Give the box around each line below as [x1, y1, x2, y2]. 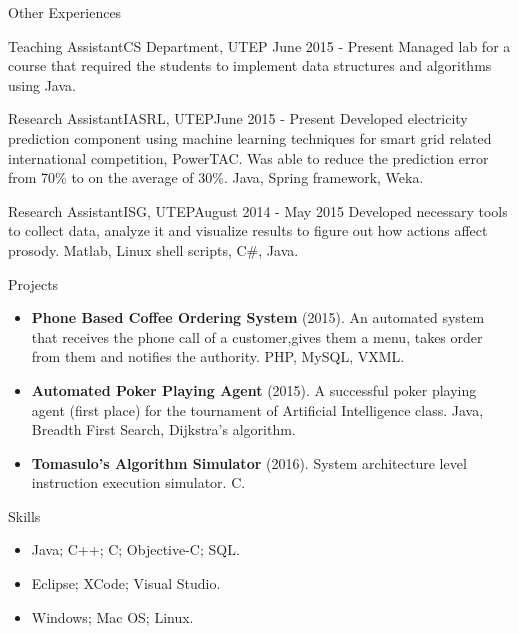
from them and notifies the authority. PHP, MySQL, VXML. [31, 346, 405, 367]
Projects [8, 273, 59, 294]
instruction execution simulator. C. [31, 472, 246, 493]
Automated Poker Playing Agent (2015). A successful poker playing [31, 379, 477, 400]
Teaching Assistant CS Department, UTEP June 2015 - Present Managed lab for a [8, 35, 511, 56]
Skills [8, 505, 41, 526]
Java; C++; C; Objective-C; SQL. [31, 539, 240, 560]
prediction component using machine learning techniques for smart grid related [8, 127, 492, 148]
